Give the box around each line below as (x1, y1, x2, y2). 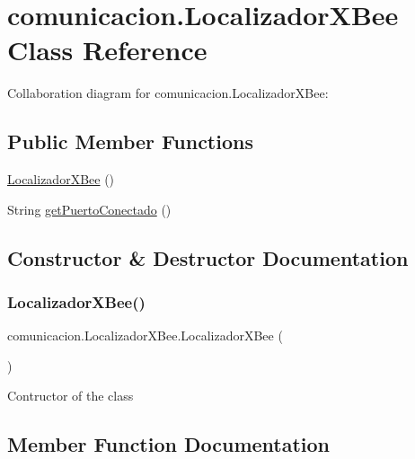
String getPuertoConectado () (7, 199, 172, 218)
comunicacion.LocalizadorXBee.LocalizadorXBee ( (7, 326, 283, 345)
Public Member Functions (7, 128, 253, 155)
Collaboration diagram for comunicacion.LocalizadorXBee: (7, 84, 329, 102)
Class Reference (7, 31, 207, 68)
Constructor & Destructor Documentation (7, 243, 409, 271)
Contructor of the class (7, 386, 134, 405)
